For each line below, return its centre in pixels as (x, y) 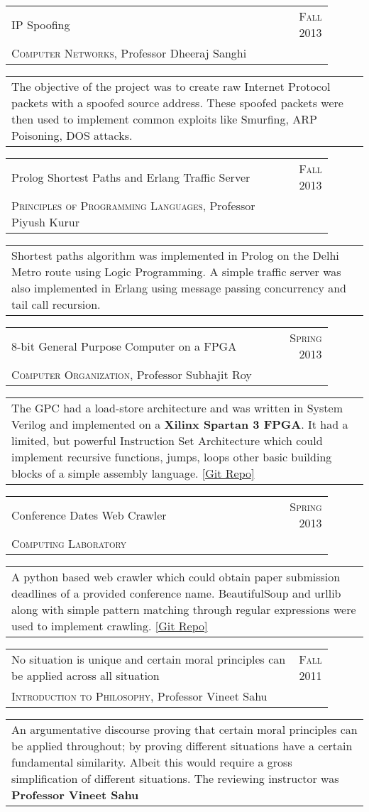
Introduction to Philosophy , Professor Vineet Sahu (139, 696)
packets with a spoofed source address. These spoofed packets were (177, 103)
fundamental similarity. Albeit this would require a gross (152, 762)
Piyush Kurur (46, 222)
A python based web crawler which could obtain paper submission (176, 577)
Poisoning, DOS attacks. (72, 135)
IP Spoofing (41, 24)
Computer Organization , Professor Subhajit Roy (132, 374)
